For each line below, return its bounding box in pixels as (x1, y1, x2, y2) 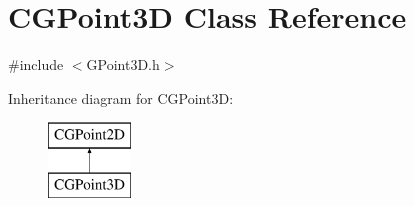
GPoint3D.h (86, 54, 160, 75)
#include (8, 54, 64, 75)
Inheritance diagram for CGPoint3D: (8, 87, 234, 108)
